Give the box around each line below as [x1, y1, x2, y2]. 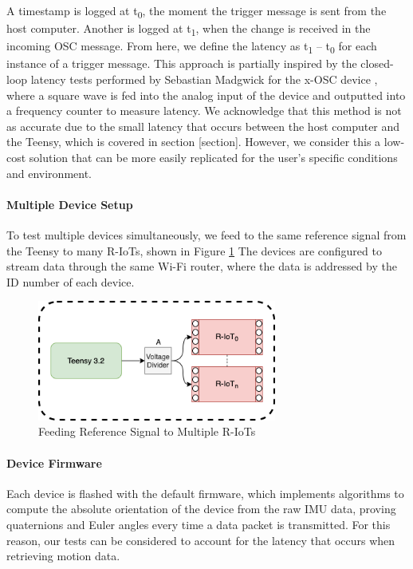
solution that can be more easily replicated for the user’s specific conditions [29, 148, 398, 165]
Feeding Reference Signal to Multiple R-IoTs [38, 423, 256, 440]
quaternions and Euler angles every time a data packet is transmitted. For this [6, 516, 391, 532]
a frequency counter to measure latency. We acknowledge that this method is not [6, 102, 402, 119]
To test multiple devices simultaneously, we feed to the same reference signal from [6, 226, 407, 243]
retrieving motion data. [6, 547, 120, 564]
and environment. [6, 164, 92, 181]
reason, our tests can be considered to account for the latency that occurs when [6, 531, 395, 548]
